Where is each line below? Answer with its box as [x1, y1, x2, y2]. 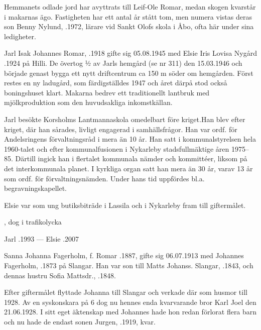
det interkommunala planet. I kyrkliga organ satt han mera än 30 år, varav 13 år [4, 163, 253, 173]
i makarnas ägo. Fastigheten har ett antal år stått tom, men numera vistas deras [4, 11, 252, 22]
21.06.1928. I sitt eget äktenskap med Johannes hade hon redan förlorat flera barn [4, 306, 257, 317]
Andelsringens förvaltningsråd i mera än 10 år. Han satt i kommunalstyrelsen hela [4, 134, 256, 144]
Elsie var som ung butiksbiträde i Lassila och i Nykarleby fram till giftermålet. [4, 199, 246, 210]
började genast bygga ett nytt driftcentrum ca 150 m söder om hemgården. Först [4, 67, 253, 78]
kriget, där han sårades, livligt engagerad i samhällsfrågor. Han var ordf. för [4, 124, 237, 134]
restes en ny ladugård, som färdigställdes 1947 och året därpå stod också [4, 77, 227, 88]
